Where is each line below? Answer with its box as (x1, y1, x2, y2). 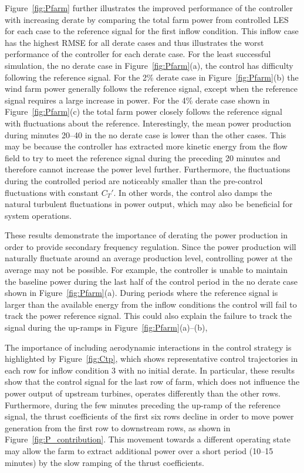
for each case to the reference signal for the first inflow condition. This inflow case (5, 25, 299, 37)
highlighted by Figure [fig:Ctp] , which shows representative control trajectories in (5, 352, 298, 365)
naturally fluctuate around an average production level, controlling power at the (5, 252, 292, 264)
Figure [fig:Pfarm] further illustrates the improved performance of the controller (5, 2, 293, 14)
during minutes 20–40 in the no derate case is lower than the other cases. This (5, 128, 286, 141)
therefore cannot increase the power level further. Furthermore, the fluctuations (5, 163, 291, 175)
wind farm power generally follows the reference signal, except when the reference (5, 82, 298, 95)
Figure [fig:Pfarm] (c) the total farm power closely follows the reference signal (5, 105, 282, 118)
